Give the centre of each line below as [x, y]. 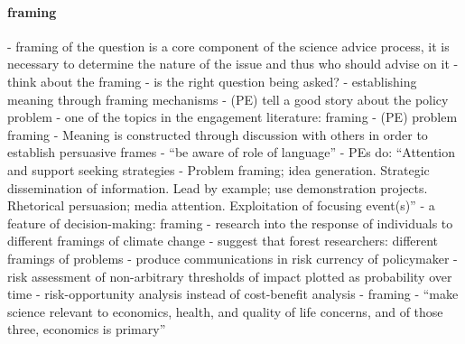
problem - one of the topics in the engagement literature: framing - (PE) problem [232, 117]
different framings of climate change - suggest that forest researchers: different [223, 241]
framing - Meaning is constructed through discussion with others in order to [218, 134]
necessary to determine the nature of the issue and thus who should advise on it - [233, 64]
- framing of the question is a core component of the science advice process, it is [228, 46]
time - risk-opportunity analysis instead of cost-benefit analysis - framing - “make [233, 294]
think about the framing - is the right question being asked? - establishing [212, 81]
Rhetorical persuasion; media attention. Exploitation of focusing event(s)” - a [221, 205]
